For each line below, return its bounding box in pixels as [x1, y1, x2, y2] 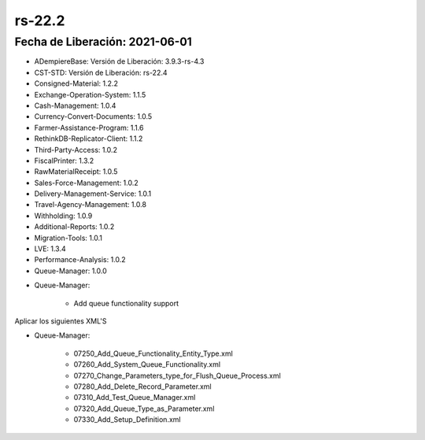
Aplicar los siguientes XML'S [14, 316, 107, 326]
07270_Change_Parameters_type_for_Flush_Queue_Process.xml [73, 371, 281, 380]
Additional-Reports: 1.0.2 [34, 222, 115, 231]
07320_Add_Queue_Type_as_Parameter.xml [73, 404, 215, 413]
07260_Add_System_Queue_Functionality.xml [73, 360, 220, 369]
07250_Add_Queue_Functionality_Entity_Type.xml [73, 349, 234, 358]
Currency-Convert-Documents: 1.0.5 [34, 112, 153, 121]
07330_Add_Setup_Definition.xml [73, 415, 181, 424]
